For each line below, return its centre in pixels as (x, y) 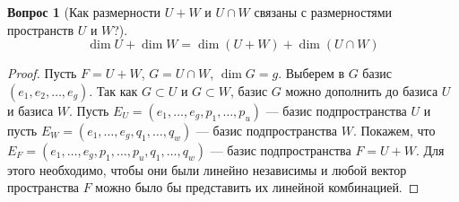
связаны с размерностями (323, 12)
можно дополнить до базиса (362, 90)
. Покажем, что (394, 130)
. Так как (113, 90)
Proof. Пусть (42, 73)
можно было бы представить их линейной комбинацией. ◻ (257, 187)
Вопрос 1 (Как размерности (84, 12)
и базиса (30, 110)
